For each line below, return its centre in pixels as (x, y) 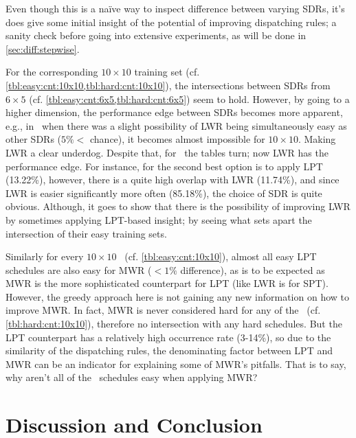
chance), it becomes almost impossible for (178, 139)
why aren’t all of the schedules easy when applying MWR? (132, 377)
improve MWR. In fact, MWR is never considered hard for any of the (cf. (163, 310)
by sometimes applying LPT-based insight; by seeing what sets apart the (159, 219)
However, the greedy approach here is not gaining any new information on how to (177, 296)
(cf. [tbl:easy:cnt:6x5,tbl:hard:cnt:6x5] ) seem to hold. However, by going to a (189, 99)
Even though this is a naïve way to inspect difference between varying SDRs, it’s (175, 8)
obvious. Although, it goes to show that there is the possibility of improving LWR (178, 206)
